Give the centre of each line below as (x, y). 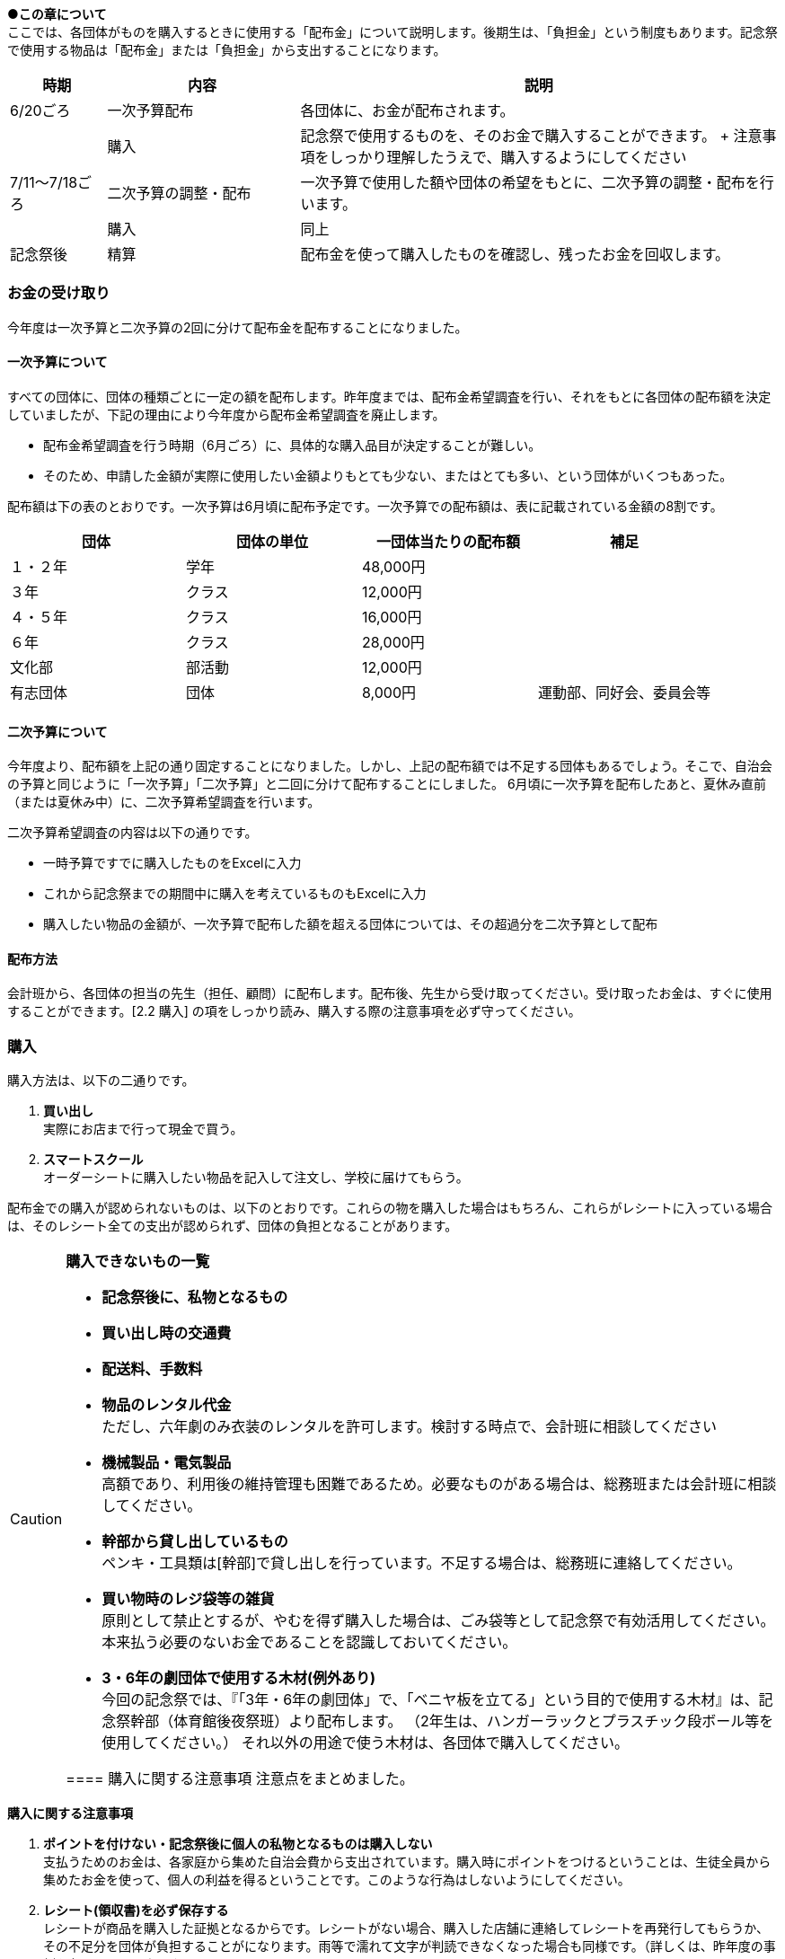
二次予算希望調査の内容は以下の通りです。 (132, 833)
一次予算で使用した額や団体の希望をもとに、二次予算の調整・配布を (530, 182)
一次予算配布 (150, 110)
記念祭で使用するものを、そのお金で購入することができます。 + (515, 136)
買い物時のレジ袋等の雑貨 (188, 1599)
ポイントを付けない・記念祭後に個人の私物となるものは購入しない (238, 1844)
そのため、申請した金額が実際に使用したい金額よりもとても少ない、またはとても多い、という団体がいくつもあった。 (388, 475)
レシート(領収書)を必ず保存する (136, 1910)
